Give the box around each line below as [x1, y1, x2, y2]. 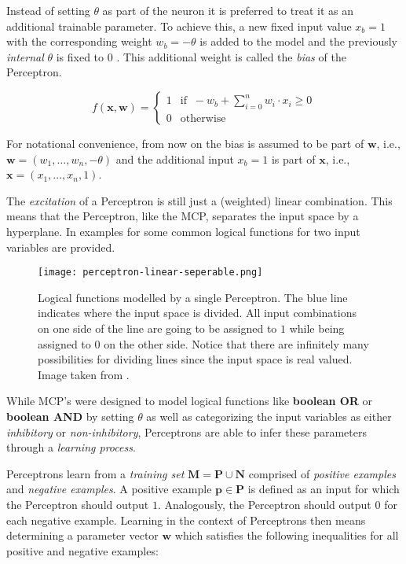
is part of [271, 150, 316, 167]
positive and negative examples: [6, 542, 159, 558]
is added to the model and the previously [199, 33, 397, 50]
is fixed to [56, 48, 104, 65]
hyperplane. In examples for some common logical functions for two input [6, 223, 360, 239]
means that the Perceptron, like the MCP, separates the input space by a [6, 208, 359, 224]
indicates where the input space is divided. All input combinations [38, 304, 357, 321]
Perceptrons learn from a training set [6, 465, 185, 481]
